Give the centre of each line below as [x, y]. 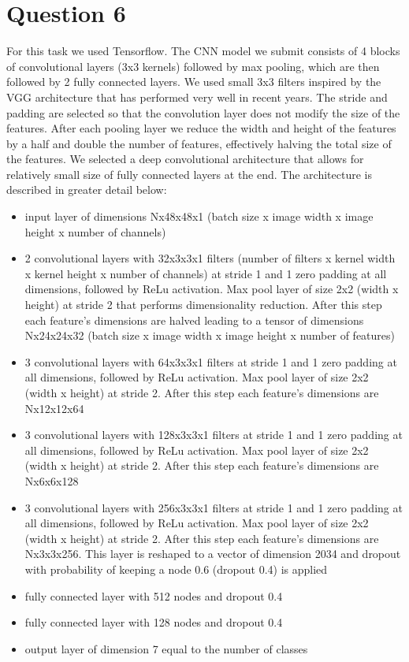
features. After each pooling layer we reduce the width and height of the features [201, 128]
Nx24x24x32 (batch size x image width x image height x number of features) [210, 335]
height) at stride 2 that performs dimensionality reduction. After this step [203, 305]
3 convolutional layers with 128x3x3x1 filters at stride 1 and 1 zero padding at [214, 435]
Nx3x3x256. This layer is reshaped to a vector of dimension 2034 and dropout [213, 554]
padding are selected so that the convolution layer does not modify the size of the [203, 112]
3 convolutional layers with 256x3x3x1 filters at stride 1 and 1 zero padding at [214, 507]
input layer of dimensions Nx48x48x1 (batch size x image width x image [199, 216]
